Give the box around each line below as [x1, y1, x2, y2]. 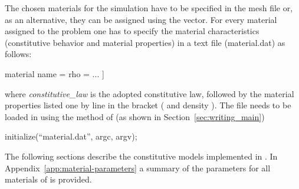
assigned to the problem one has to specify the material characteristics [5, 25, 259, 37]
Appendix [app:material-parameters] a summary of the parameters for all [5, 161, 271, 174]
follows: [5, 48, 32, 60]
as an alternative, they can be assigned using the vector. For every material [5, 13, 277, 25]
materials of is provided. [5, 173, 92, 185]
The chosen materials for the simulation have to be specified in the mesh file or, [5, 2, 293, 14]
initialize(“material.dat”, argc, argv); [5, 130, 137, 142]
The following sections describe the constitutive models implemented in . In [5, 150, 278, 162]
